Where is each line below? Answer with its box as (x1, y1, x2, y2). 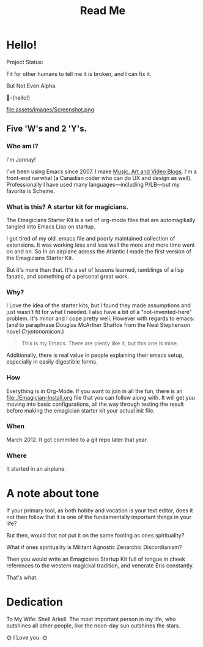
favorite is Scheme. (6, 187, 55, 195)
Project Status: (6, 58, 44, 65)
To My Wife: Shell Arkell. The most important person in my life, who (6, 615, 176, 623)
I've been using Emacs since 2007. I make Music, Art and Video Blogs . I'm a (6, 168, 197, 175)
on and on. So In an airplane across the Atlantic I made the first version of (6, 247, 191, 255)
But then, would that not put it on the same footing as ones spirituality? (6, 532, 185, 539)
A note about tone (6, 487, 100, 501)
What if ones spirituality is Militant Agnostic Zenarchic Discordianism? (6, 544, 182, 551)
